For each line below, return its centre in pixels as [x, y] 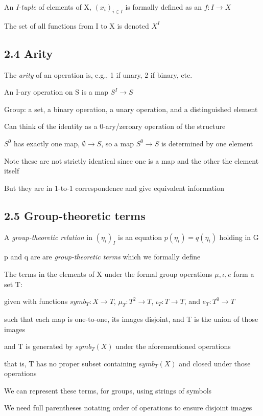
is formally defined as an [163, 7]
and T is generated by [39, 346]
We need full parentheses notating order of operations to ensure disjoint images [128, 408]
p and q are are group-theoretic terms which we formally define [102, 257]
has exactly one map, [47, 143]
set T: [13, 284]
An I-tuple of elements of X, [48, 7]
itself [12, 171]
